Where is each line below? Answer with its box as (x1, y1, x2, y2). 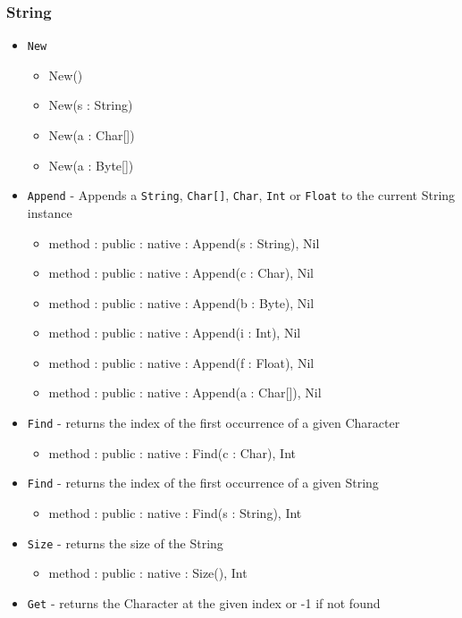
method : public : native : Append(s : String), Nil (48, 233, 320, 252)
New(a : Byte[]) (48, 155, 134, 174)
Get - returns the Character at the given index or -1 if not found (27, 593, 381, 612)
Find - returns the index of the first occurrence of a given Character (27, 413, 400, 432)
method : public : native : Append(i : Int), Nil (48, 323, 301, 342)
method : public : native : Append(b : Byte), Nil (48, 293, 315, 312)
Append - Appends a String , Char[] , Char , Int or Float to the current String (27, 186, 456, 205)
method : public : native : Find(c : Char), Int (48, 443, 296, 462)
